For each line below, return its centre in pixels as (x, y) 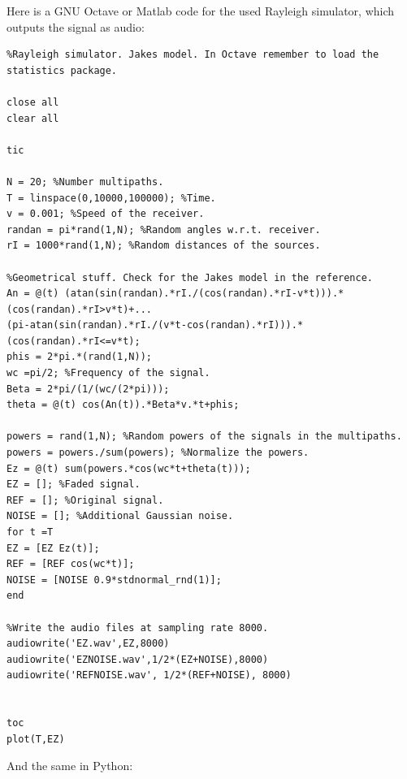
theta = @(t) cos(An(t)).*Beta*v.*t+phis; (123, 405)
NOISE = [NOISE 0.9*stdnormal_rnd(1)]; (114, 580)
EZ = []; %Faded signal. (74, 485)
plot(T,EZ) (36, 739)
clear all (33, 118)
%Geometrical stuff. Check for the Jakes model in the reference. (190, 277)
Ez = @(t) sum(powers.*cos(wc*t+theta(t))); (129, 468)
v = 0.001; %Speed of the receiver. (106, 214)
